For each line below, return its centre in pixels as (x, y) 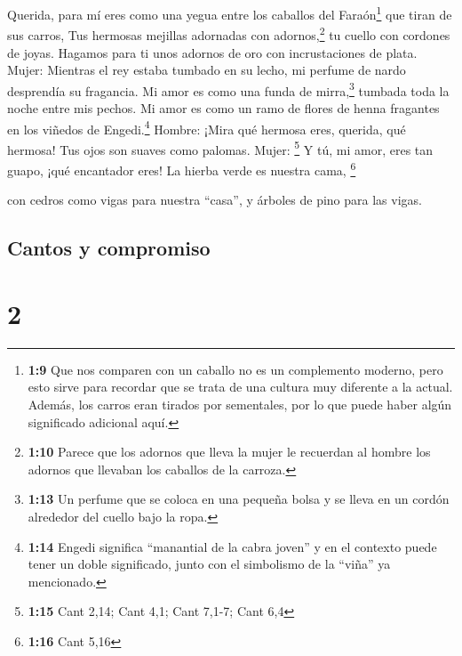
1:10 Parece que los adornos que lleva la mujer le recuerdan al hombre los (229, 452)
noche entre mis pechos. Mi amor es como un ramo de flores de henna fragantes (223, 107)
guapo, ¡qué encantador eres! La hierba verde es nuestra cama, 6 (182, 169)
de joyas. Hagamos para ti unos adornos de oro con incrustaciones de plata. (212, 52)
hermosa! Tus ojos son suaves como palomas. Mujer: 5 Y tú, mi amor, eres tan (220, 148)
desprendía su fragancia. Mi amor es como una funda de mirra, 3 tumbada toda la (228, 89)
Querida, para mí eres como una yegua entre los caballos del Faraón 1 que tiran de (230, 13)
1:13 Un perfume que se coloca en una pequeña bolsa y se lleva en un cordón (239, 499)
